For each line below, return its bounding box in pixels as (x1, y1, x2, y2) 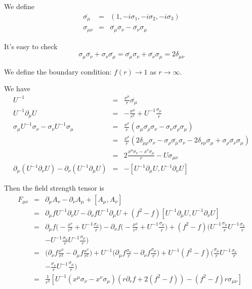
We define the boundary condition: (4, 66, 112, 77)
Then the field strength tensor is (4, 183, 104, 193)
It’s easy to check (4, 41, 58, 51)
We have (4, 83, 30, 94)
